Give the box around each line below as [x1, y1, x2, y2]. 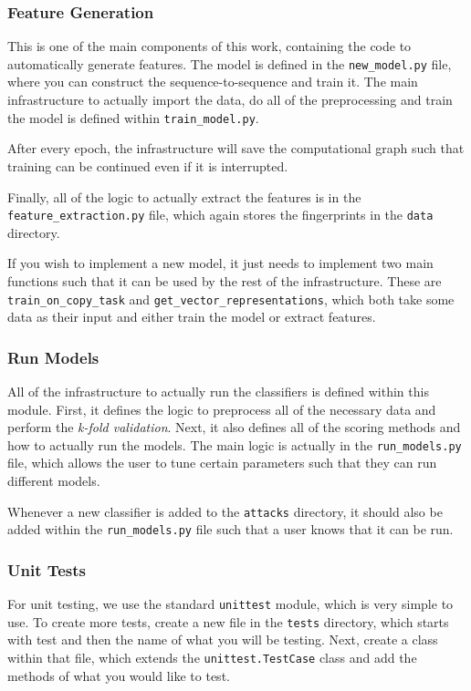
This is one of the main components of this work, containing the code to [7, 36, 412, 56]
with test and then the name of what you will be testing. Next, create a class [7, 630, 438, 649]
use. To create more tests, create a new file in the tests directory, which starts [7, 612, 449, 631]
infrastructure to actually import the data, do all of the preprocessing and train [7, 90, 453, 109]
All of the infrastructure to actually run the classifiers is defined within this [7, 382, 429, 400]
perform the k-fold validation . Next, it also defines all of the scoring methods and [7, 418, 461, 437]
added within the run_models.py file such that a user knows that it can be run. [7, 520, 454, 539]
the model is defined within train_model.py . [7, 108, 259, 127]
